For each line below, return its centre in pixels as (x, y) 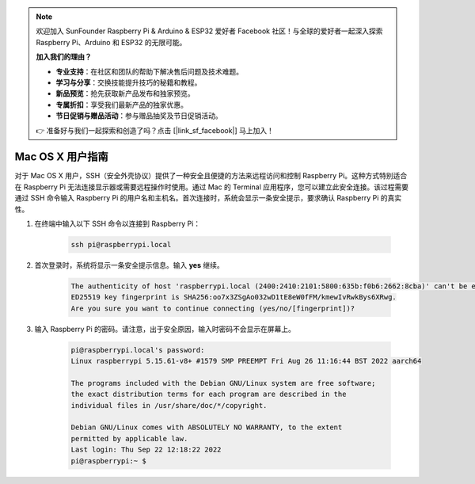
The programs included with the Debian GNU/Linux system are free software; (223, 383)
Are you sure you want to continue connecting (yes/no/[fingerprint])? (213, 308)
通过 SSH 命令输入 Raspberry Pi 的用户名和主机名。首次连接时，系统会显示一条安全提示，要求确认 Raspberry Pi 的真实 (208, 198)
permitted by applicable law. (129, 438)
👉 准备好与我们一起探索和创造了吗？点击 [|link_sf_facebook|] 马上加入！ (155, 130)
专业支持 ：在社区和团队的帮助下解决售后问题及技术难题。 (149, 71)
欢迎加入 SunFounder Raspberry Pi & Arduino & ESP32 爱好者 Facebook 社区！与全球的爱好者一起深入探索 (209, 31)
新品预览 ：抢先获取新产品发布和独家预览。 (125, 93)
